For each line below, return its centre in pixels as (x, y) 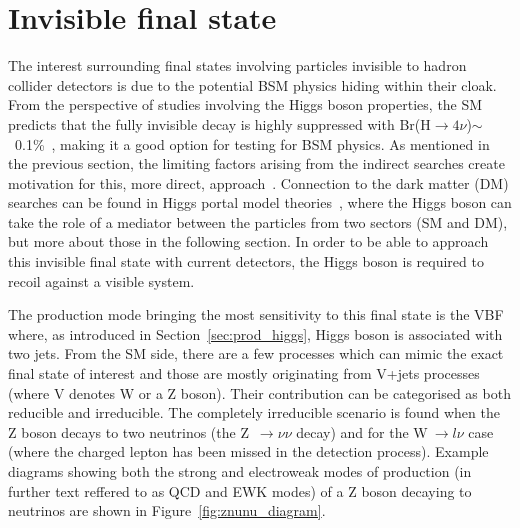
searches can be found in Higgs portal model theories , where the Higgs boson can (260, 202)
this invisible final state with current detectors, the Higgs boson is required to (246, 261)
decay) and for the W (362, 431)
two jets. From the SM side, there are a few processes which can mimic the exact (256, 353)
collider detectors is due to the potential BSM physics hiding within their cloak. (252, 84)
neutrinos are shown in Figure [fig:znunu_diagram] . (167, 510)
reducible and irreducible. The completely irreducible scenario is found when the (254, 412)
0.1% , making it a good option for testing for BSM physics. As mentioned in (252, 143)
